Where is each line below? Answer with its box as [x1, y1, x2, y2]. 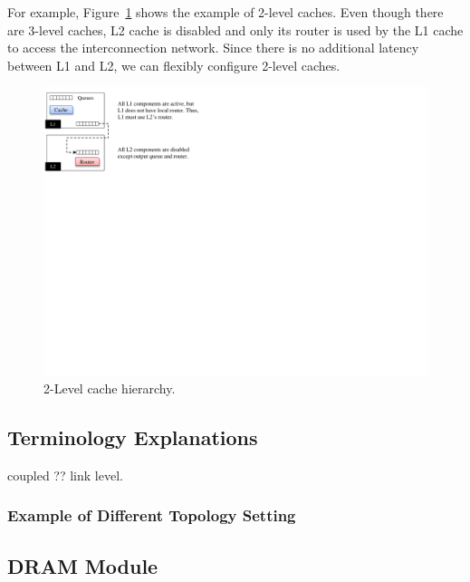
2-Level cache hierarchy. [43, 378, 176, 397]
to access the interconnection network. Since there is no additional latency [7, 38, 419, 57]
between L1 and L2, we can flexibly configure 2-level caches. [7, 55, 341, 74]
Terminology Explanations [7, 422, 258, 451]
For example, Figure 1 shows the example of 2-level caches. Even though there [7, 3, 444, 21]
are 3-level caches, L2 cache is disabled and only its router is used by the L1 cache [7, 20, 464, 39]
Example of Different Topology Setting [7, 504, 296, 527]
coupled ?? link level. [7, 465, 123, 484]
